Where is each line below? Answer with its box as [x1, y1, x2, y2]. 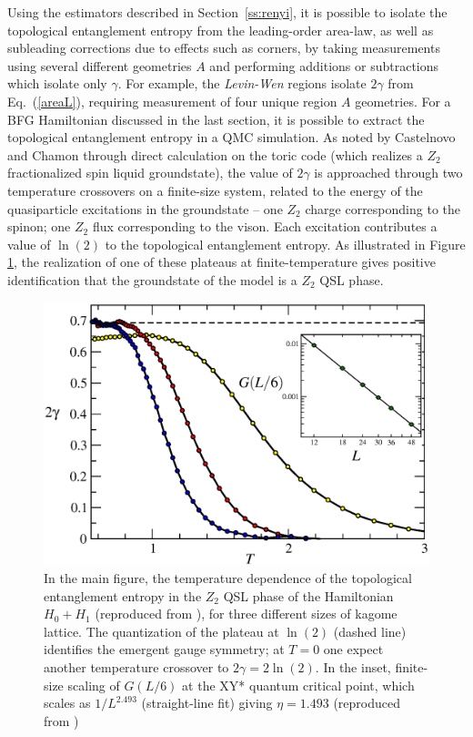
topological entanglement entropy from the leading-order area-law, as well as [7, 20, 434, 39]
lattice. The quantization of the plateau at [44, 621, 279, 640]
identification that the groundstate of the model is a [7, 270, 297, 289]
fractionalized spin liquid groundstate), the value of [7, 163, 293, 182]
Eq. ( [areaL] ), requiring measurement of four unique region [7, 91, 337, 110]
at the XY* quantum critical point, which [182, 675, 415, 694]
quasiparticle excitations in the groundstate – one [7, 199, 283, 218]
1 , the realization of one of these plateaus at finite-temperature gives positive [7, 252, 436, 271]
